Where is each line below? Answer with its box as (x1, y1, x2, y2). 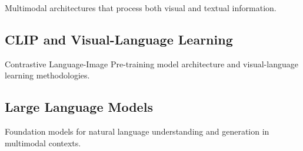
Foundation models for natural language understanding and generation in (5, 125, 269, 138)
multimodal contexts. (5, 136, 81, 149)
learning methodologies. (5, 69, 90, 81)
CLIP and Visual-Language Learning (5, 30, 233, 48)
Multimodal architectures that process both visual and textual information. (5, 2, 277, 13)
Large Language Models (5, 98, 153, 116)
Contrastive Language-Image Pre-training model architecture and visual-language (5, 57, 298, 70)
